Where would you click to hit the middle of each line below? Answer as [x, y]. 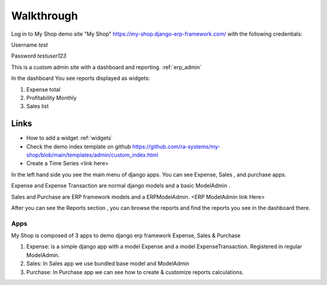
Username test [30, 45]
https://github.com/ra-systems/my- [176, 146]
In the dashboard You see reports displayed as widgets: [81, 78]
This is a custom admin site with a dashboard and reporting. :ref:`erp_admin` [107, 67]
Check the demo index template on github [79, 146]
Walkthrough [45, 16]
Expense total [43, 89]
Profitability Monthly [51, 97]
